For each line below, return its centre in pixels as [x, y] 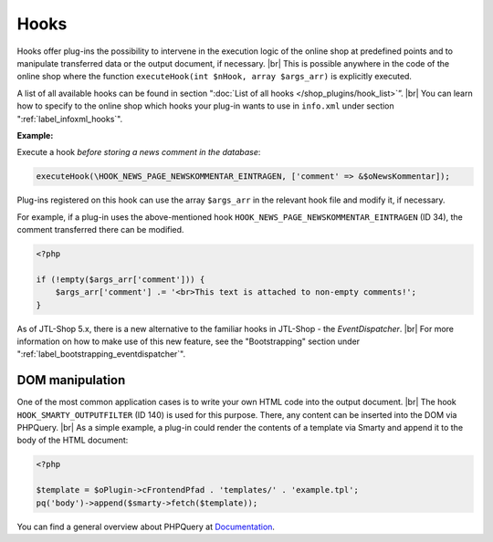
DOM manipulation [71, 380]
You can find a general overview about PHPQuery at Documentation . [146, 526]
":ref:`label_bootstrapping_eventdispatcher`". [101, 354]
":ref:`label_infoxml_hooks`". [70, 119]
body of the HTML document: [73, 440]
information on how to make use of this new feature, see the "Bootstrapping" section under [189, 341]
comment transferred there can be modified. [100, 230]
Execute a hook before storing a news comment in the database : [139, 152]
